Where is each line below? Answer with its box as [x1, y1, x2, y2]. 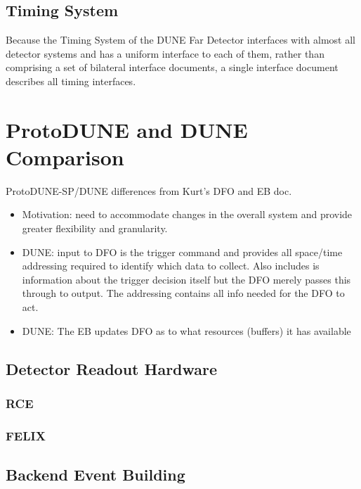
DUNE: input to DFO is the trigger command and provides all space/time [22, 244, 343, 259]
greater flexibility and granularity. [22, 221, 168, 236]
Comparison [6, 142, 124, 171]
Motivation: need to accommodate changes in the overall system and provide [22, 207, 353, 222]
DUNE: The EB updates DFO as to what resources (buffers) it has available [22, 323, 351, 338]
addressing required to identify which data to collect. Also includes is [22, 258, 320, 273]
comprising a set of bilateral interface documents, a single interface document [6, 60, 339, 75]
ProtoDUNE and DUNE [6, 115, 248, 144]
